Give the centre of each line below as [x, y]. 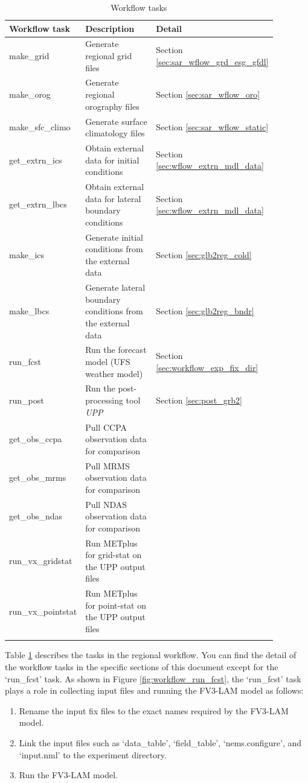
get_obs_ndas [36, 516]
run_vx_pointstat [43, 611]
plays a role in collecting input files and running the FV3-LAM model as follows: [154, 690]
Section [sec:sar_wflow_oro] [208, 94]
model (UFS [108, 362]
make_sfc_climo [40, 127]
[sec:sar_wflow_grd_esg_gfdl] [212, 61]
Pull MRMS [107, 465]
